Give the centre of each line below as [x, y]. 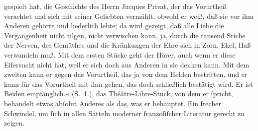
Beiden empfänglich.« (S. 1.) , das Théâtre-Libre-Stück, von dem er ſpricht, [119, 94]
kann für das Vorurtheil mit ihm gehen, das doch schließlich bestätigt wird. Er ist [129, 84]
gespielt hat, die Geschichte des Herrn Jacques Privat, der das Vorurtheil [115, 6]
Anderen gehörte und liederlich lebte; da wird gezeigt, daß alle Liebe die [114, 26]
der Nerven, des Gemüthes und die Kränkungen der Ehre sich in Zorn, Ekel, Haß [128, 45]
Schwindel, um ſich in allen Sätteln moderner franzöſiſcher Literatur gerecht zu [125, 113]
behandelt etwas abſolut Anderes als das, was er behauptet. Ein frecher [113, 103]
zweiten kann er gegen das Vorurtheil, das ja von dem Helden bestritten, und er [126, 74]
